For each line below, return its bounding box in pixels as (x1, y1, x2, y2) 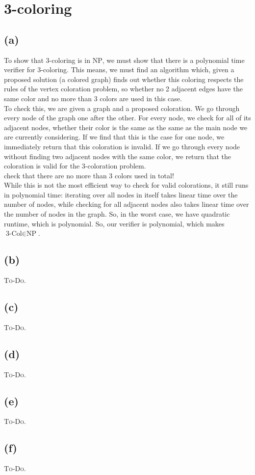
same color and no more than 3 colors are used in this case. (4, 93, 182, 103)
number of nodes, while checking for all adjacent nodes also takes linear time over (4, 199, 249, 209)
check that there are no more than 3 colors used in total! (4, 170, 174, 180)
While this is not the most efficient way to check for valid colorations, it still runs (4, 180, 249, 190)
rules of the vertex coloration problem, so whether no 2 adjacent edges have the (4, 84, 243, 94)
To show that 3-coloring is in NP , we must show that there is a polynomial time (4, 55, 245, 65)
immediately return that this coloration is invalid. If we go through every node (4, 141, 240, 151)
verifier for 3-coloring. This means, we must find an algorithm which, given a (4, 64, 234, 75)
